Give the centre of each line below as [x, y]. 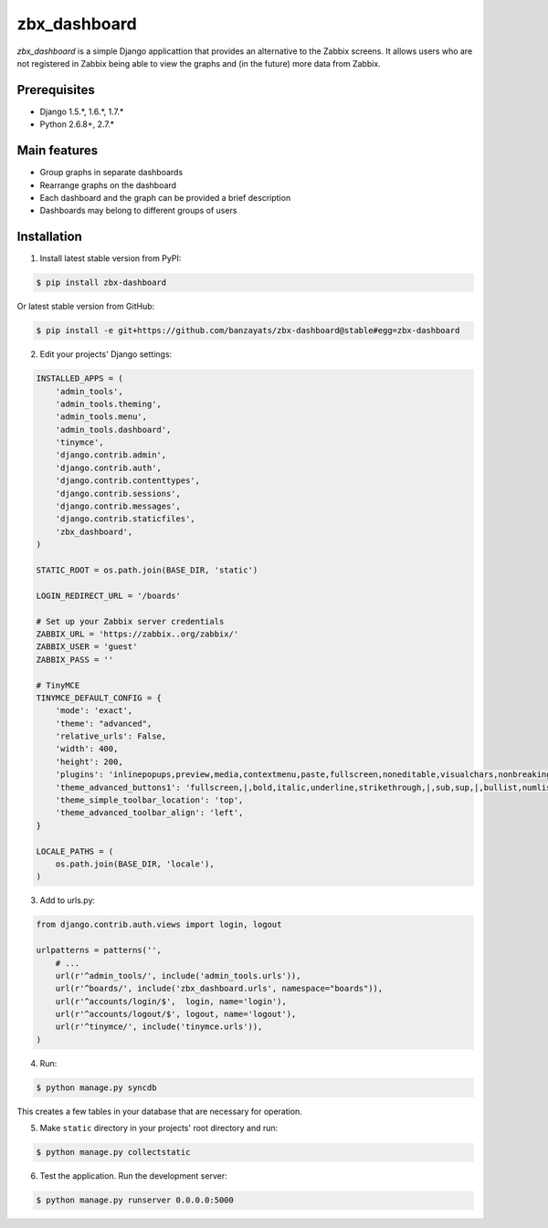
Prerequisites [56, 90]
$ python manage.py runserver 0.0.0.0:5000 [135, 1200]
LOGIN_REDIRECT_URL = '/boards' [109, 595]
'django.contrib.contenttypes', [128, 481]
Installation [49, 237]
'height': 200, [89, 761]
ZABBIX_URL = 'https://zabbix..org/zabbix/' [137, 634]
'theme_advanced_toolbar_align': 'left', [149, 813]
